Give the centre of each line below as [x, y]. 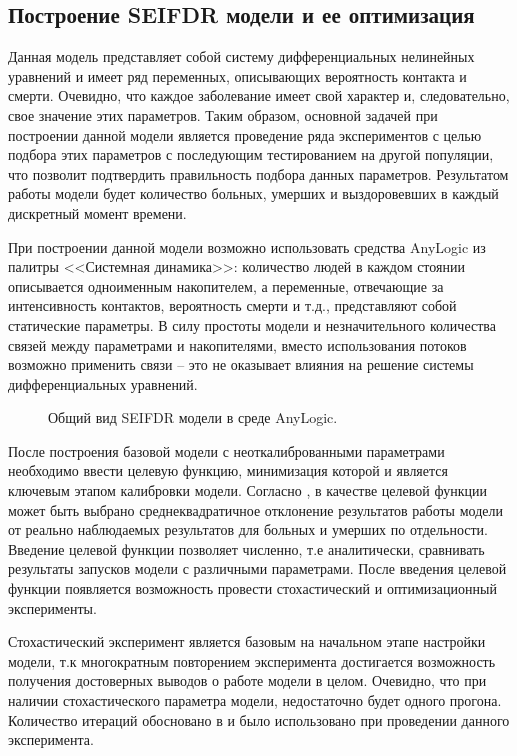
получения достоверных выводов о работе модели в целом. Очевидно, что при [247, 680]
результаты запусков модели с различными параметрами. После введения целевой [257, 568]
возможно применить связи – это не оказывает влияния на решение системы [241, 364]
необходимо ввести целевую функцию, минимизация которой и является [228, 470]
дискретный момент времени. [97, 212]
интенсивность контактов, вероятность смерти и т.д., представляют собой [232, 305]
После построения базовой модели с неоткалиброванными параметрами [226, 450]
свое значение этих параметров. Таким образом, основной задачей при [223, 114]
